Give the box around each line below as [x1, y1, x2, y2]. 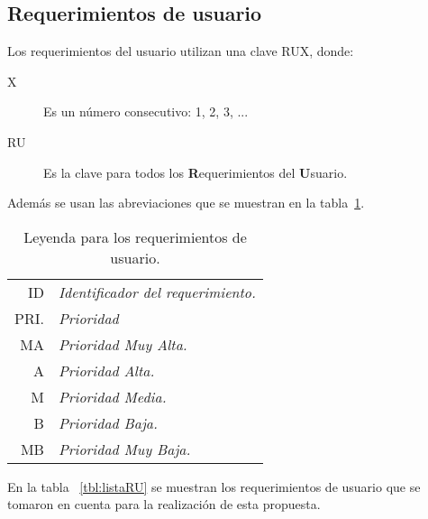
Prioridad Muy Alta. [58, 333, 187, 355]
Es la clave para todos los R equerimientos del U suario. [43, 162, 348, 181]
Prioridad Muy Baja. [58, 438, 191, 459]
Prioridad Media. [58, 385, 167, 407]
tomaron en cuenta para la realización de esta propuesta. [7, 495, 321, 514]
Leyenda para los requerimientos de [23, 226, 247, 247]
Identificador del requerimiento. [58, 281, 256, 302]
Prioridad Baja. [58, 412, 158, 433]
